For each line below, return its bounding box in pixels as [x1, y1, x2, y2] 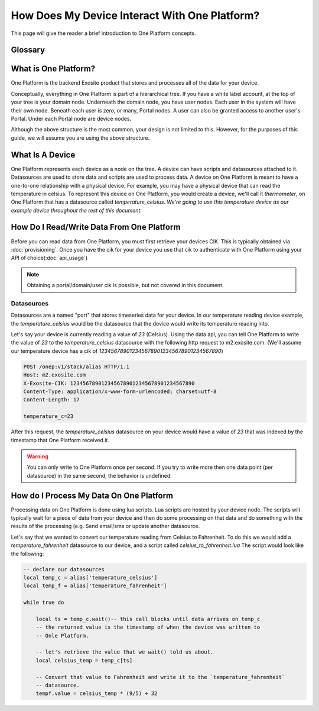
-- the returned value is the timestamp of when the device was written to [35, 624, 261, 630]
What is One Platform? [11, 64, 96, 74]
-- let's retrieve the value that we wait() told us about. [35, 649, 214, 655]
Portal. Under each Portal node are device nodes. [11, 115, 132, 123]
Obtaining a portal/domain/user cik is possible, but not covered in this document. [27, 282, 224, 289]
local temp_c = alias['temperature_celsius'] [23, 574, 158, 581]
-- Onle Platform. [35, 632, 89, 639]
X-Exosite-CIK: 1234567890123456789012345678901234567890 [23, 379, 195, 387]
